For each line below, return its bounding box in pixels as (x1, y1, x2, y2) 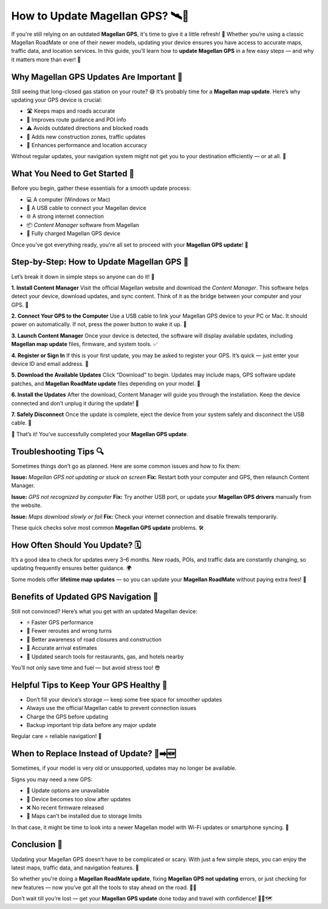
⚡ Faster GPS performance (26, 619, 94, 626)
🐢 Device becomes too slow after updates (26, 795, 131, 803)
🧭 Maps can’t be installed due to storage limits (26, 812, 142, 820)
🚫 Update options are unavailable (26, 787, 109, 794)
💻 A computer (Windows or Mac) (26, 195, 111, 203)
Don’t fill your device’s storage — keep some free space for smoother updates (26, 695, 222, 703)
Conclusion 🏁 (11, 840, 63, 850)
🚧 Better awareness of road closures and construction (26, 636, 162, 643)
